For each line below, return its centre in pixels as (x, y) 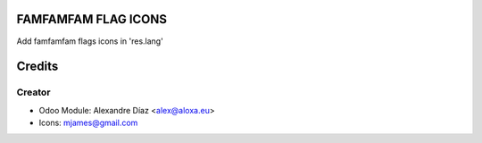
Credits (37, 67)
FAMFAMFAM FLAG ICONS (92, 19)
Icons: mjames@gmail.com (88, 123)
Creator (33, 92)
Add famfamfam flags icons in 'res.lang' (90, 41)
